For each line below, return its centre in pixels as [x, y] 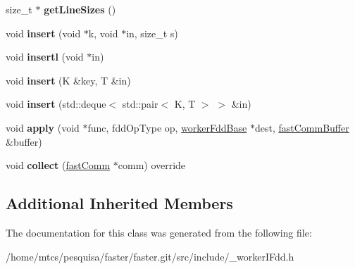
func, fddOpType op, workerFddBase [167, 127]
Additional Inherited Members [119, 203]
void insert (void [43, 33]
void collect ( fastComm [58, 165]
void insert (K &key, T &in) [68, 80]
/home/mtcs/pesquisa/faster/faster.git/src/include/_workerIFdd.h [150, 256]
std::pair [140, 104]
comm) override [152, 165]
